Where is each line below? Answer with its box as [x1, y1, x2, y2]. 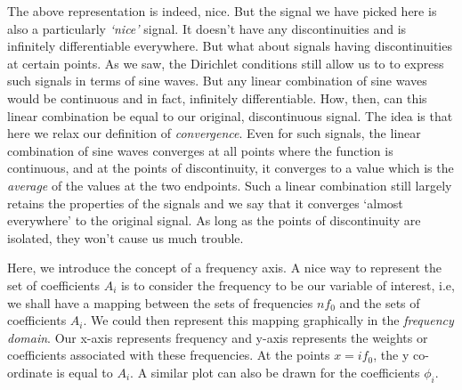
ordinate [7, 362, 53, 381]
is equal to [56, 362, 113, 381]
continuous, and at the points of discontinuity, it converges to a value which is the [7, 158, 454, 177]
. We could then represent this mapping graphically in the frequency [83, 311, 454, 329]
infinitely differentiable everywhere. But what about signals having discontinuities [7, 37, 452, 55]
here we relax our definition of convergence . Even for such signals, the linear [7, 124, 421, 142]
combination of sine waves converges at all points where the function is [7, 141, 393, 159]
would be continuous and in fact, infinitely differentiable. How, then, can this [7, 88, 427, 107]
